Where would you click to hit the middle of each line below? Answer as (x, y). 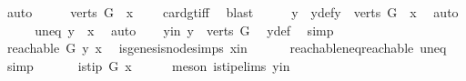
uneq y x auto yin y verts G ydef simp (184, 30)
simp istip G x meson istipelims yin (148, 65)
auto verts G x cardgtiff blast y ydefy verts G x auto (233, 12)
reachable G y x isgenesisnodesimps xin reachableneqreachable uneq (227, 48)
